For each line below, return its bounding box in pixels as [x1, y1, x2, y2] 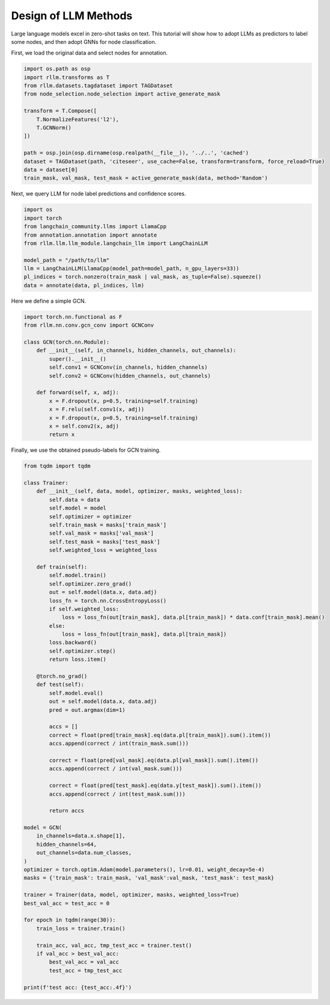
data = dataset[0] [23, 166, 78, 173]
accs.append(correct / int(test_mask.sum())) [49, 791, 186, 797]
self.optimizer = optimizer [49, 513, 132, 520]
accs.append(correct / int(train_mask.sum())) [49, 740, 189, 747]
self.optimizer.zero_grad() [49, 580, 132, 587]
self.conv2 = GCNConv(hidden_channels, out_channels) [49, 372, 211, 379]
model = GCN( [23, 824, 63, 831]
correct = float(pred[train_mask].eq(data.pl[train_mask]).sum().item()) [49, 732, 272, 738]
